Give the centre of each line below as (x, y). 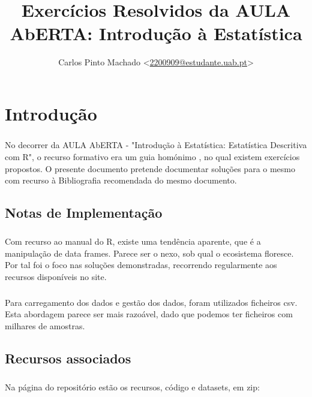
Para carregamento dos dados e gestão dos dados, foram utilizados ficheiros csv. (151, 302)
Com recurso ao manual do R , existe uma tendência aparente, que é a (133, 241)
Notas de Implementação (84, 213)
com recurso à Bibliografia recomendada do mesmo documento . (121, 180)
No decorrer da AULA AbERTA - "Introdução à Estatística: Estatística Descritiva (156, 145)
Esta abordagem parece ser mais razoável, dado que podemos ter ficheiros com (149, 314)
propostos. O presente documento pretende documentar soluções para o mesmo (150, 168)
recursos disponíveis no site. (56, 276)
